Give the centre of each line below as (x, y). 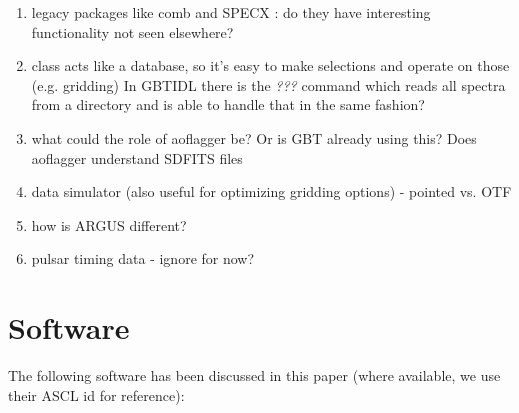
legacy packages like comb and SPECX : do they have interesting (231, 12)
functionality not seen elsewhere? (132, 31)
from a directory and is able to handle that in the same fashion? (228, 104)
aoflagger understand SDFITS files (137, 157)
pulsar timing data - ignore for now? (143, 258)
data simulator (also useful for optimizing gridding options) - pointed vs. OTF (271, 191)
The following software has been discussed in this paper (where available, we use (254, 375)
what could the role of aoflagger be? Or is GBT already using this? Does (254, 137)
